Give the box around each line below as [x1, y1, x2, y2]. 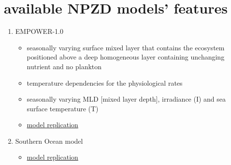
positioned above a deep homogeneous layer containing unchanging [27, 52, 225, 62]
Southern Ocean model [15, 135, 83, 146]
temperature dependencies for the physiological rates [27, 77, 183, 88]
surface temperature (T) [27, 103, 99, 113]
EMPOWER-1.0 [15, 26, 63, 36]
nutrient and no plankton [27, 61, 102, 71]
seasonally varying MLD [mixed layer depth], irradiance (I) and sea [27, 94, 226, 104]
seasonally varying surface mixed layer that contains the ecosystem [27, 42, 225, 52]
